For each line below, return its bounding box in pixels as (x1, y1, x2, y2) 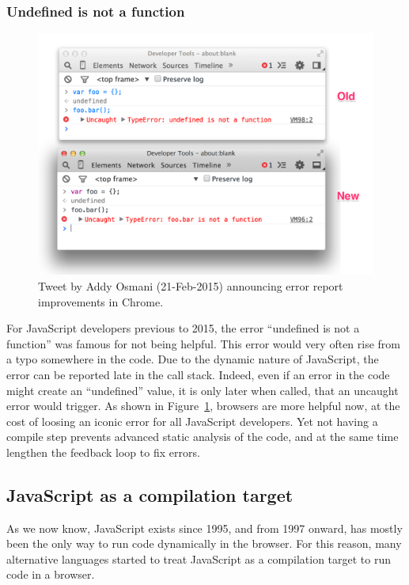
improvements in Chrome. (38, 293, 164, 310)
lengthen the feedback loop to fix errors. (6, 443, 200, 460)
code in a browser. (6, 566, 95, 583)
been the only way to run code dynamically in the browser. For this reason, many (6, 535, 402, 552)
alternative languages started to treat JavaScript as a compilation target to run (6, 550, 391, 567)
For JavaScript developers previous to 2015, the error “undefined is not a (6, 320, 360, 336)
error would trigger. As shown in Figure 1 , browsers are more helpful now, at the (6, 397, 400, 414)
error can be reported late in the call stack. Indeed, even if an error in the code (6, 366, 390, 382)
